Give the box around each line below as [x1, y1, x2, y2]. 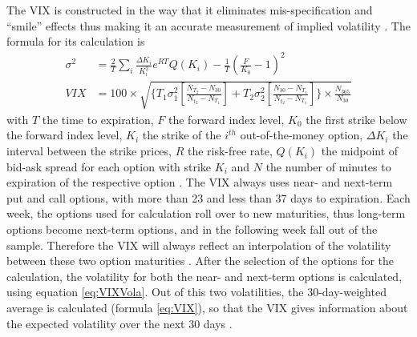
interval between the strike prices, [6, 142, 172, 159]
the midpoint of [321, 142, 399, 159]
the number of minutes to [265, 158, 391, 175]
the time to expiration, [42, 110, 154, 127]
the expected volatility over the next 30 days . [6, 315, 233, 331]
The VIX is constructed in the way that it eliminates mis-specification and [6, 2, 373, 18]
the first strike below [306, 110, 407, 127]
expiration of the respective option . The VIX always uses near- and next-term [6, 174, 393, 191]
